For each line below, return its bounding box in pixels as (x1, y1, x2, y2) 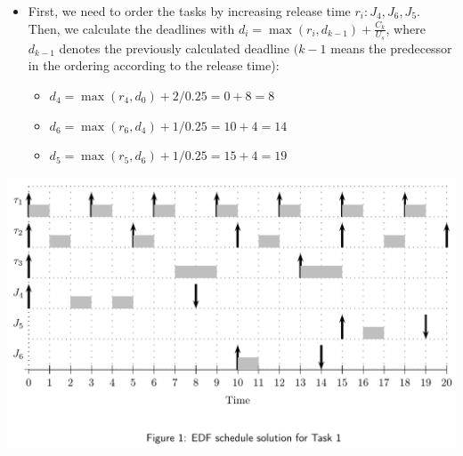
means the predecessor (330, 38, 452, 57)
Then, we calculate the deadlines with (28, 19, 235, 37)
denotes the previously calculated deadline (59, 38, 290, 57)
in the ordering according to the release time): (28, 56, 280, 75)
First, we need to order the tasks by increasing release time (28, 2, 351, 20)
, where (386, 19, 426, 37)
